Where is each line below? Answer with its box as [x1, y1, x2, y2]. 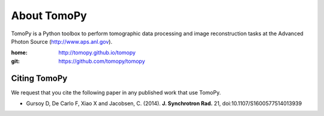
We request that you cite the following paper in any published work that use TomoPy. [11, 88, 221, 96]
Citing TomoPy [11, 73, 68, 83]
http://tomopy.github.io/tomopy [58, 49, 136, 56]
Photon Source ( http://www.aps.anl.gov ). [11, 38, 113, 45]
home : [11, 49, 28, 56]
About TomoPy [11, 9, 87, 22]
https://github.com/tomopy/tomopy [58, 57, 145, 65]
